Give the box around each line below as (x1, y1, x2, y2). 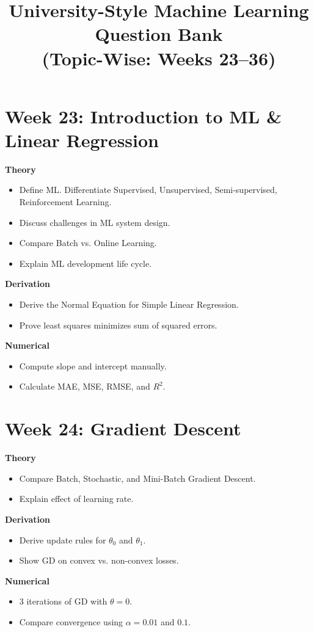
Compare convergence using (19, 615, 123, 628)
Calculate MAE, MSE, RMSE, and (19, 380, 150, 393)
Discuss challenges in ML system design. (19, 216, 170, 228)
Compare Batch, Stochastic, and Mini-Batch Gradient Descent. (19, 471, 256, 484)
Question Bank (95, 21, 223, 46)
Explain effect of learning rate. (19, 492, 134, 505)
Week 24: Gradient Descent (5, 416, 241, 441)
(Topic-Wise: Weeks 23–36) (42, 45, 276, 70)
